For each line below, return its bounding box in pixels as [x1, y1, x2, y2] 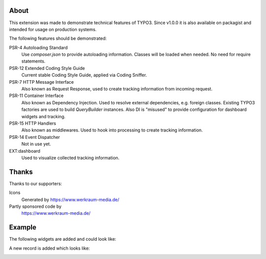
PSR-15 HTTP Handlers [9, 120, 56, 126]
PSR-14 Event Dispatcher [9, 134, 60, 140]
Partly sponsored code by [9, 203, 62, 209]
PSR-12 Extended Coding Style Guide [9, 65, 85, 71]
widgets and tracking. [21, 113, 66, 119]
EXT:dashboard [9, 148, 40, 154]
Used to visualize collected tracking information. [21, 155, 120, 161]
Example [9, 223, 36, 231]
